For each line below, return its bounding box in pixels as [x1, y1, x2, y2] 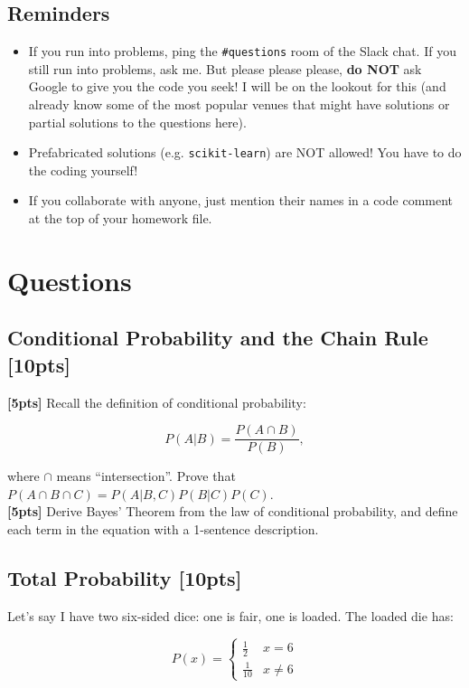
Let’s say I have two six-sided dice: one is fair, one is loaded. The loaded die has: [7, 606, 454, 625]
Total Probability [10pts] [7, 564, 242, 592]
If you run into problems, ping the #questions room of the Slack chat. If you [28, 42, 456, 61]
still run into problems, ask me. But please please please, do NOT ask [28, 59, 422, 78]
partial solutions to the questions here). [28, 112, 247, 131]
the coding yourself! [28, 160, 138, 179]
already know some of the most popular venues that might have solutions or [28, 95, 450, 114]
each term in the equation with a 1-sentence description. [7, 520, 319, 539]
